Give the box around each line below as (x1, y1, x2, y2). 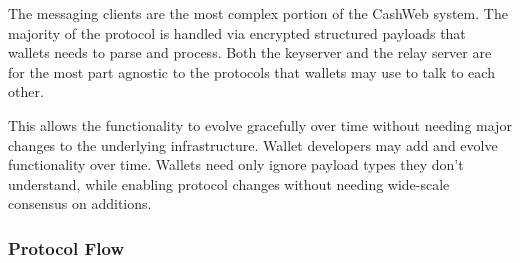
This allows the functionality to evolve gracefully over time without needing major (8, 114, 512, 135)
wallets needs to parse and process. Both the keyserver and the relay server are (8, 42, 492, 63)
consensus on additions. (8, 193, 152, 214)
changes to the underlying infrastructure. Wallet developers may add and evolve (8, 134, 498, 155)
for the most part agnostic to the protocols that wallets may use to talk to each (8, 61, 495, 82)
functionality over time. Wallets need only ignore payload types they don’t (8, 154, 464, 175)
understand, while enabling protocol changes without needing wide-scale (8, 173, 450, 194)
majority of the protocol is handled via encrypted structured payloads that (8, 22, 466, 43)
